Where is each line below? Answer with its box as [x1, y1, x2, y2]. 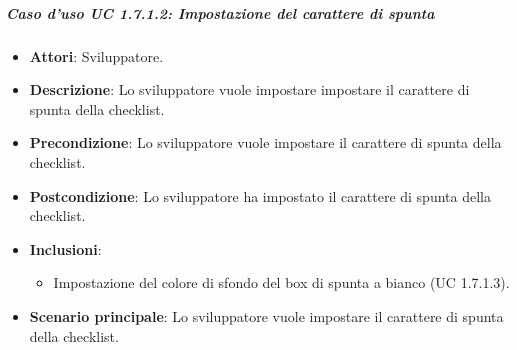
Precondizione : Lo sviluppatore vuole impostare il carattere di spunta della [29, 132, 502, 153]
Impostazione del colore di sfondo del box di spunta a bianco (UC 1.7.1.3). [53, 272, 510, 293]
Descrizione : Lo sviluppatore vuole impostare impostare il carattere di [29, 79, 470, 100]
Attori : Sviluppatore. [29, 45, 164, 66]
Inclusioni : [29, 238, 102, 259]
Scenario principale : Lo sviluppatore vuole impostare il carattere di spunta [29, 305, 504, 326]
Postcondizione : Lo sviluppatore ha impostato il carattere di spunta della [29, 185, 491, 206]
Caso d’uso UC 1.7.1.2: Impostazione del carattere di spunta [6, 2, 435, 23]
